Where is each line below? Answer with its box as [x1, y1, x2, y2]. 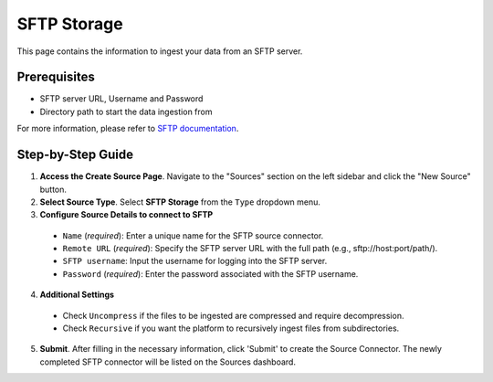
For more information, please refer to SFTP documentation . [16, 123, 239, 134]
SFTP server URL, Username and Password [39, 93, 204, 104]
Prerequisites [16, 69, 95, 85]
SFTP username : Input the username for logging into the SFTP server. [62, 256, 328, 267]
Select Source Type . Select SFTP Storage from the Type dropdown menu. [39, 196, 321, 207]
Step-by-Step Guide [16, 147, 134, 163]
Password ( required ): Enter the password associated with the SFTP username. [62, 268, 359, 279]
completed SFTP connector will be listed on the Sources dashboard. [39, 356, 297, 367]
